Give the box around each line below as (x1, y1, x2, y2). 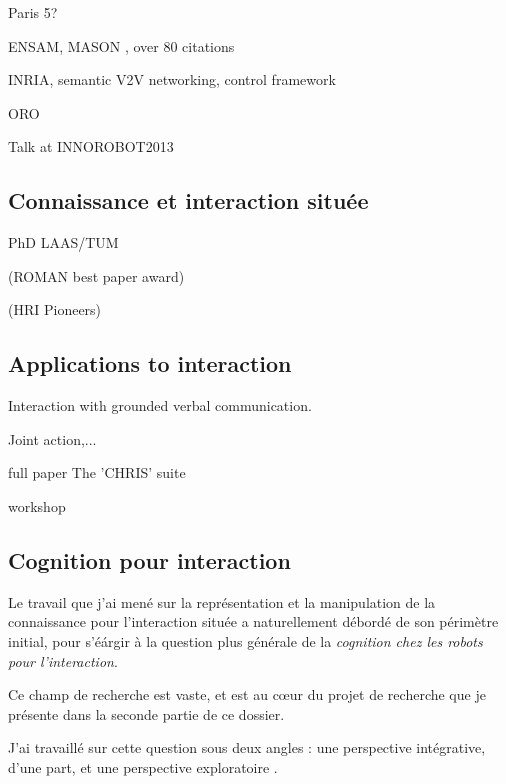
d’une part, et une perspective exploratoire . (8, 756, 278, 777)
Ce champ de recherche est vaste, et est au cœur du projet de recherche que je (8, 684, 486, 705)
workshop (8, 495, 66, 516)
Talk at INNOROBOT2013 (8, 136, 174, 157)
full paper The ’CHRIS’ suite (8, 462, 186, 483)
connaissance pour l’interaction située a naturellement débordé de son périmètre (8, 611, 499, 632)
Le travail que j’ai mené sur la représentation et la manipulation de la (8, 591, 436, 612)
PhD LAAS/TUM (8, 232, 119, 253)
